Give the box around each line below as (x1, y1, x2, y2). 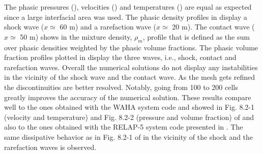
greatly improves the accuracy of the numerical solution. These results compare (4, 91, 251, 102)
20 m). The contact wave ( (172, 21, 255, 32)
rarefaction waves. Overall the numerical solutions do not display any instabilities (4, 61, 258, 72)
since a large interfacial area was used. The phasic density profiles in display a (4, 11, 247, 22)
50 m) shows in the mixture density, (20, 31, 132, 42)
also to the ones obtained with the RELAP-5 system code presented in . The (4, 121, 243, 132)
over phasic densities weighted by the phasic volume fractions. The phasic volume (4, 42, 258, 52)
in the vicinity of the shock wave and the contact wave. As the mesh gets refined (4, 72, 255, 82)
